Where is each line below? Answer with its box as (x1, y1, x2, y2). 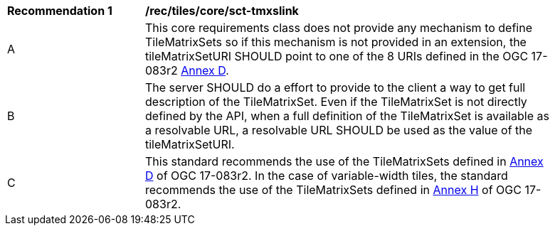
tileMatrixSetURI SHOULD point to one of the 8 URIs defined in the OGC (145, 49, 529, 63)
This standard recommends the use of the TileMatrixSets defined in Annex (145, 154, 544, 168)
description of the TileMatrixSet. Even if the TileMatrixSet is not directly (145, 95, 527, 109)
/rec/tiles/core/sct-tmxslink (145, 4, 299, 18)
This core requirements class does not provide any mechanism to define (145, 21, 533, 35)
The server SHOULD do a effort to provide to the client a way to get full (145, 80, 526, 95)
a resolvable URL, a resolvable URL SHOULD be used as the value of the (145, 123, 533, 137)
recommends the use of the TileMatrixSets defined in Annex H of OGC (145, 183, 522, 197)
